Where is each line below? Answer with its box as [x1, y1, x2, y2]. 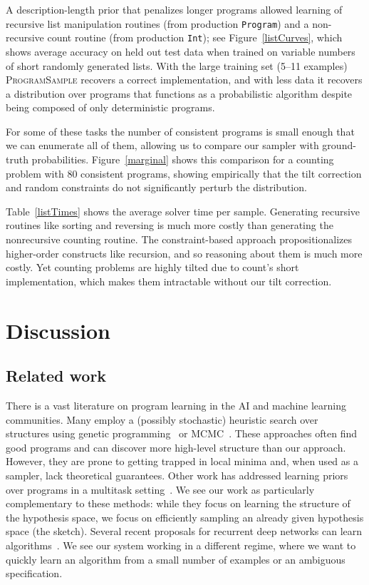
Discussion [6, 315, 110, 345]
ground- [322, 138, 356, 153]
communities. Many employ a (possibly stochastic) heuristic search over [6, 412, 318, 427]
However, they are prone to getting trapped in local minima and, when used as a [6, 454, 358, 469]
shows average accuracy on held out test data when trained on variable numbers [6, 44, 355, 58]
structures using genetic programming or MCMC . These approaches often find [6, 426, 357, 441]
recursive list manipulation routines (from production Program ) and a [6, 16, 309, 31]
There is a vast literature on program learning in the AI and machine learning [6, 397, 346, 412]
